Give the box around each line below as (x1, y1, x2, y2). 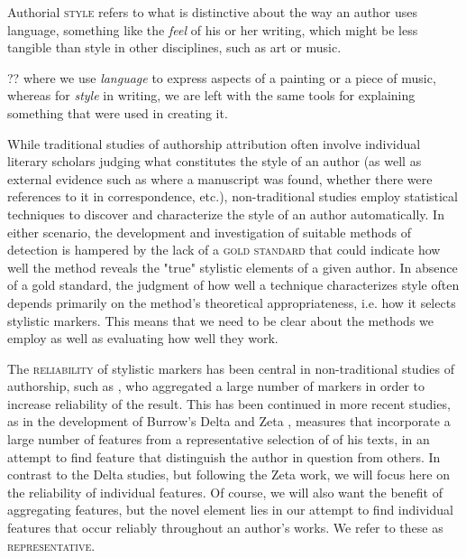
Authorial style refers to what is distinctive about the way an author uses (7, 3, 418, 21)
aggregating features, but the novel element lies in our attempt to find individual (7, 500, 453, 519)
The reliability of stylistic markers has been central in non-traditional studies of (7, 358, 454, 377)
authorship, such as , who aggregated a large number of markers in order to (7, 377, 425, 395)
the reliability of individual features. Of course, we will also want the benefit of (7, 482, 443, 501)
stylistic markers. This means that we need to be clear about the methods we (7, 311, 434, 330)
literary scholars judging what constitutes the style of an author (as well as (7, 152, 422, 171)
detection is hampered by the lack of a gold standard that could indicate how (7, 240, 441, 259)
